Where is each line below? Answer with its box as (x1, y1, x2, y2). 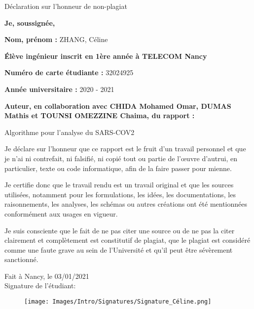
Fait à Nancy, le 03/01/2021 (4, 270, 89, 281)
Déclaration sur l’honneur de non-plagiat (4, 1, 127, 11)
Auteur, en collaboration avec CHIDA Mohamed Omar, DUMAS (4, 100, 231, 111)
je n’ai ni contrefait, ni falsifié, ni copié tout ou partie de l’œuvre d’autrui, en (4, 153, 238, 163)
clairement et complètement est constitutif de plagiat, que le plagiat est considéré (4, 235, 251, 245)
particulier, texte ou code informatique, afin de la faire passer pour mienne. (4, 163, 232, 173)
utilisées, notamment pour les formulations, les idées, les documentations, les (4, 189, 236, 199)
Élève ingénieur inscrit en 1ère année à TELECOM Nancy (4, 50, 207, 61)
